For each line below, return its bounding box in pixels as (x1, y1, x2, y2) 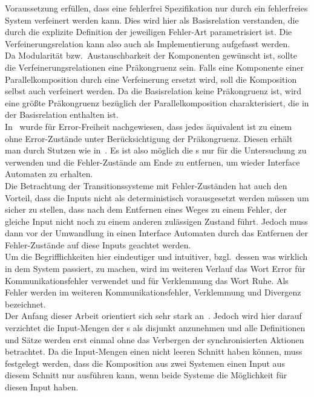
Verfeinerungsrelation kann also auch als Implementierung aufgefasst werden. (5, 37, 290, 50)
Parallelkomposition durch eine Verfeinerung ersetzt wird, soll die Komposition (5, 73, 297, 85)
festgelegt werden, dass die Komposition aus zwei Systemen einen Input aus (5, 357, 285, 369)
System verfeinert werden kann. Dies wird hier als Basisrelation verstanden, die (5, 13, 299, 26)
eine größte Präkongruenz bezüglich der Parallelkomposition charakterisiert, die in (5, 96, 309, 109)
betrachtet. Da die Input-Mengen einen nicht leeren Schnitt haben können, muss (5, 345, 303, 358)
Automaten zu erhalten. (5, 167, 93, 180)
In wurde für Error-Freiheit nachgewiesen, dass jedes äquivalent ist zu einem (5, 120, 292, 132)
